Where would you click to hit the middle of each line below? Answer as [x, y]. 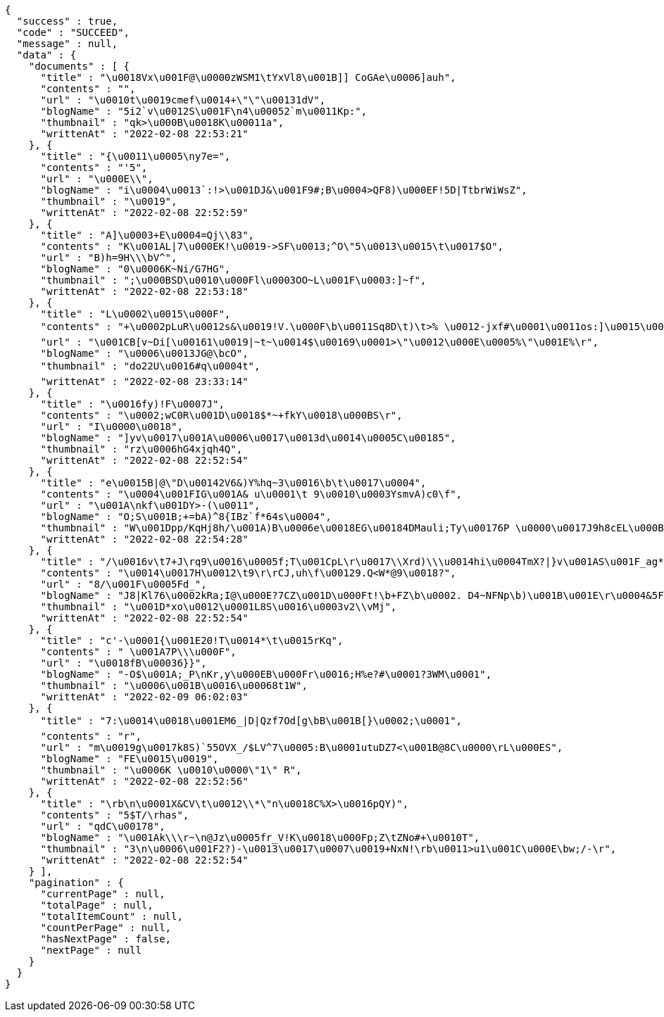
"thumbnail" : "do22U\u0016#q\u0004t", [150, 366]
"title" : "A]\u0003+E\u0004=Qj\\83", [148, 235]
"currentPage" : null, [103, 894]
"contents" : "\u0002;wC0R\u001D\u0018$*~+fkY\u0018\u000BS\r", [221, 415]
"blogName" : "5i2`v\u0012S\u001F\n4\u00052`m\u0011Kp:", [204, 111]
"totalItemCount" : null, [112, 916]
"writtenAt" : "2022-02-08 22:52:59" [144, 213]
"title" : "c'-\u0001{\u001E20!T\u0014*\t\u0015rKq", [192, 640]
